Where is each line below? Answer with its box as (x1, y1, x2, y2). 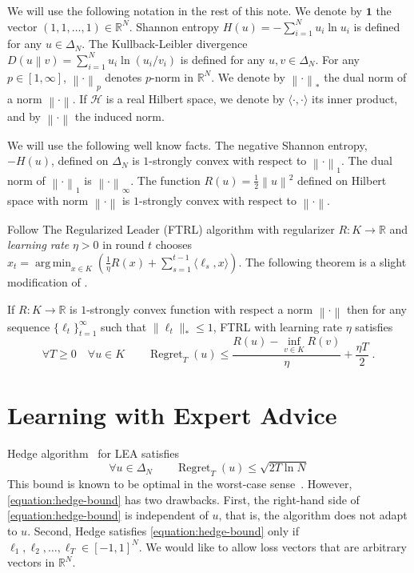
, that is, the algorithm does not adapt (218, 507, 408, 523)
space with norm (7, 191, 89, 208)
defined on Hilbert (297, 171, 387, 188)
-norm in (151, 68, 193, 85)
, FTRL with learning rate (213, 318, 342, 335)
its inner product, (312, 90, 398, 106)
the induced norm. (74, 107, 165, 124)
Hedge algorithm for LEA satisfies (7, 444, 179, 461)
